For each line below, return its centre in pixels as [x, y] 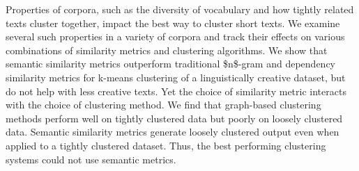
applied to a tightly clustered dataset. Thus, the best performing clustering [166, 145]
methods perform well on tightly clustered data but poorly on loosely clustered [174, 118]
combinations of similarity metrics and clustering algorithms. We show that [167, 50]
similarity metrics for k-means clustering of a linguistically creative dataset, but [176, 77]
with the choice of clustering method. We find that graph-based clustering [163, 105]
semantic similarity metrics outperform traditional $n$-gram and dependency [170, 64]
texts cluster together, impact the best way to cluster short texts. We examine [173, 23]
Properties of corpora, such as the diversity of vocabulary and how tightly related [180, 9]
